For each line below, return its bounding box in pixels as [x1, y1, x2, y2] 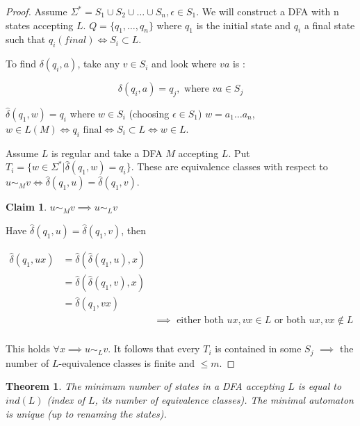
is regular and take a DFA [51, 145, 163, 160]
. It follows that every [108, 341, 200, 356]
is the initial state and [196, 17, 291, 32]
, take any [77, 56, 120, 71]
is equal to [297, 379, 342, 393]
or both [274, 316, 306, 326]
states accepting [6, 17, 74, 32]
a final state [304, 17, 355, 32]
